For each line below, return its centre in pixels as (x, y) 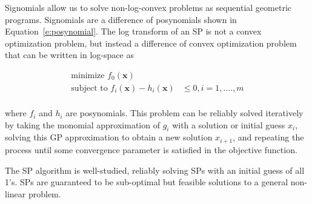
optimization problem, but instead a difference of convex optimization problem (151, 43)
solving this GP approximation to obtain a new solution (109, 137)
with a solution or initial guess (229, 124)
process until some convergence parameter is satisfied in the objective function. (151, 149)
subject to (89, 89)
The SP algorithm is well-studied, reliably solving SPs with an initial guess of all (155, 170)
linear (15, 193)
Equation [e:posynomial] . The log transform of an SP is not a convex (133, 31)
